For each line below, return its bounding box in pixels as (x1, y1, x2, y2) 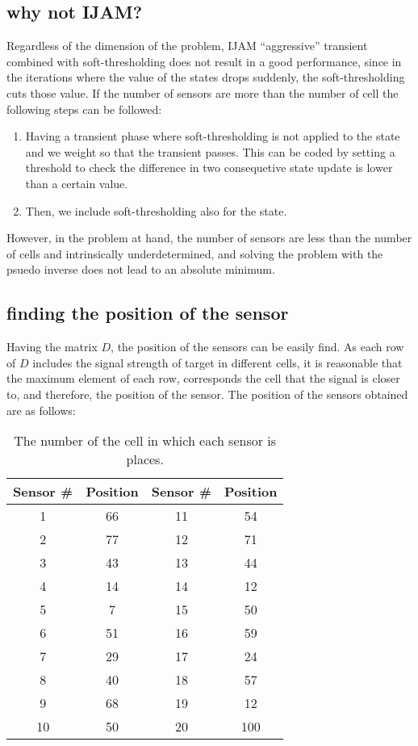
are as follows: (6, 401, 76, 418)
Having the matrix (6, 338, 98, 355)
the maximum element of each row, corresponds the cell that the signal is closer (6, 370, 400, 387)
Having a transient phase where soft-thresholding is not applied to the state (25, 128, 400, 145)
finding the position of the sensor (6, 300, 289, 325)
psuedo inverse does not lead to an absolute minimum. (6, 261, 275, 278)
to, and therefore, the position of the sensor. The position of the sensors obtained (6, 385, 408, 402)
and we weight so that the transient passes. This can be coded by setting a (25, 143, 395, 160)
